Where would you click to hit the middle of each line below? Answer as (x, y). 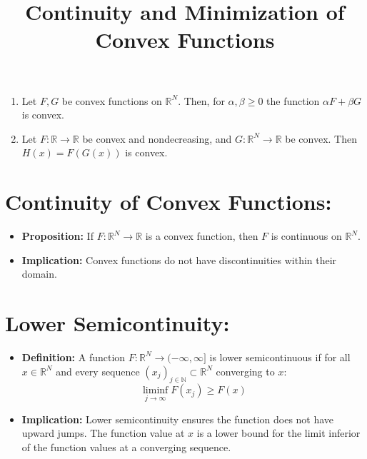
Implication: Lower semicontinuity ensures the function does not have (178, 419)
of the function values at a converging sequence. (126, 447)
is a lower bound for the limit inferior (278, 433)
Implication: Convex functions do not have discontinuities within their (179, 259)
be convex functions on (112, 100)
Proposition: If (57, 236)
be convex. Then (321, 138)
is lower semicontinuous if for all (280, 357)
